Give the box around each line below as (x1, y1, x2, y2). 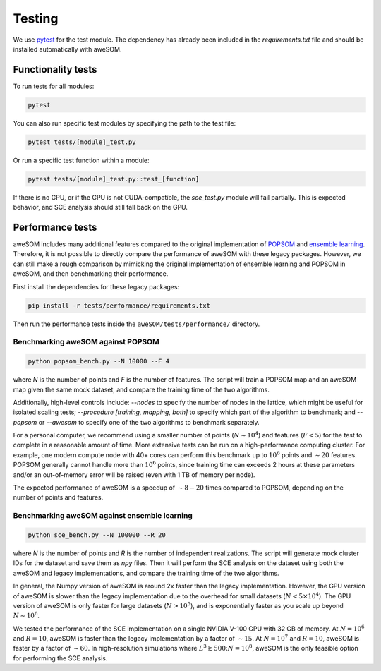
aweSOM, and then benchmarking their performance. (13, 270, 169, 278)
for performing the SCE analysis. (13, 653, 108, 663)
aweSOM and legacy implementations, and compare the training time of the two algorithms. (13, 569, 279, 577)
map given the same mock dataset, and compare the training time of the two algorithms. (13, 385, 270, 394)
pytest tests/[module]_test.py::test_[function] (28, 175, 200, 183)
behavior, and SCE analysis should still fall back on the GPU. (13, 203, 188, 212)
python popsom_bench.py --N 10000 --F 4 (28, 357, 169, 365)
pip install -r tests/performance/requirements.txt (28, 301, 211, 310)
